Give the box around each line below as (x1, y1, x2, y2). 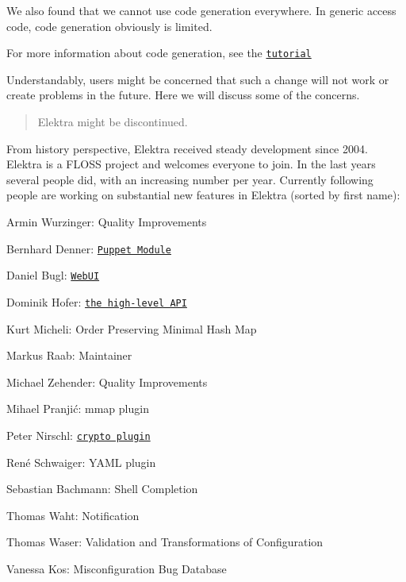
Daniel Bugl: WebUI (6, 267, 100, 283)
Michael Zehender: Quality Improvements (6, 373, 208, 390)
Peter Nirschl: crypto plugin (6, 426, 151, 443)
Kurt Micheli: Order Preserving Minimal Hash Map (6, 320, 257, 337)
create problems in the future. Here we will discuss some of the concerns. (6, 87, 360, 103)
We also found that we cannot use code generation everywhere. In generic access (6, 2, 396, 18)
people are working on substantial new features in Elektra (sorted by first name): (6, 187, 400, 203)
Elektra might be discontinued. (37, 114, 188, 130)
